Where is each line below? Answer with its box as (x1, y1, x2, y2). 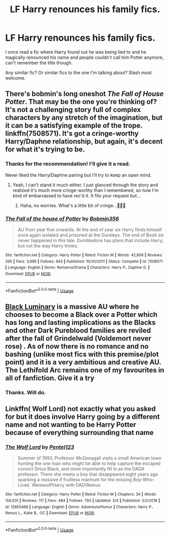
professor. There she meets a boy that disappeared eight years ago (17, 471, 158, 478)
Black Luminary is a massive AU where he (5, 302, 139, 311)
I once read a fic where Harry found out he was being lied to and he (5, 49, 147, 55)
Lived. (17, 482, 31, 488)
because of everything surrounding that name (5, 428, 154, 437)
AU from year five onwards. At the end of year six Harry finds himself (17, 226, 162, 232)
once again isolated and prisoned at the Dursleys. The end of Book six (17, 232, 164, 238)
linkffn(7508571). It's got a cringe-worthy (5, 129, 139, 138)
